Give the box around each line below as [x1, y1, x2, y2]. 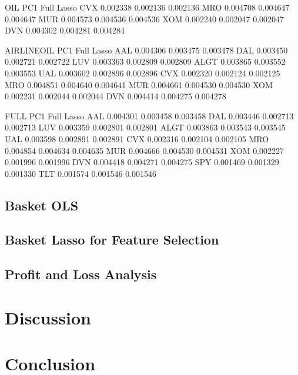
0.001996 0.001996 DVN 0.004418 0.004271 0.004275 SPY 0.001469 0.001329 [5, 156, 279, 168]
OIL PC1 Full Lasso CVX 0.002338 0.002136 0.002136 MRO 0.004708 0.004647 [5, 1, 290, 13]
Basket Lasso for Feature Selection [5, 230, 219, 249]
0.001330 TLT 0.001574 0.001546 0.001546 [5, 167, 157, 179]
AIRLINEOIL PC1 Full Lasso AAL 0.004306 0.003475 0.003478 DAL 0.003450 [5, 43, 288, 56]
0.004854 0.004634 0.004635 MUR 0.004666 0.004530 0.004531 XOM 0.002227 [5, 144, 284, 156]
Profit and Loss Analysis [5, 265, 157, 283]
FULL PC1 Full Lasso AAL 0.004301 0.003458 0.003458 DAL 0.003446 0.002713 [5, 109, 294, 122]
